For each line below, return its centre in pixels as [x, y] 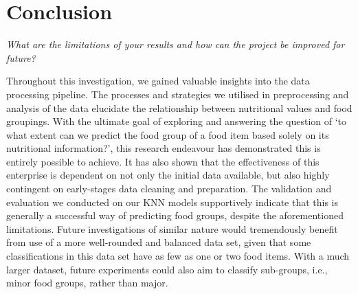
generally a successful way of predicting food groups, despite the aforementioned [175, 215]
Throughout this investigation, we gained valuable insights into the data [158, 81]
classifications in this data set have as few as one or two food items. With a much [178, 256]
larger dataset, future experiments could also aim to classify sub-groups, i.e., [167, 269]
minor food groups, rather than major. [87, 283]
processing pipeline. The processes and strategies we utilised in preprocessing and [178, 94]
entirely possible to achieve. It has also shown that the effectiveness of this [163, 161]
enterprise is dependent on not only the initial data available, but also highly [168, 175]
